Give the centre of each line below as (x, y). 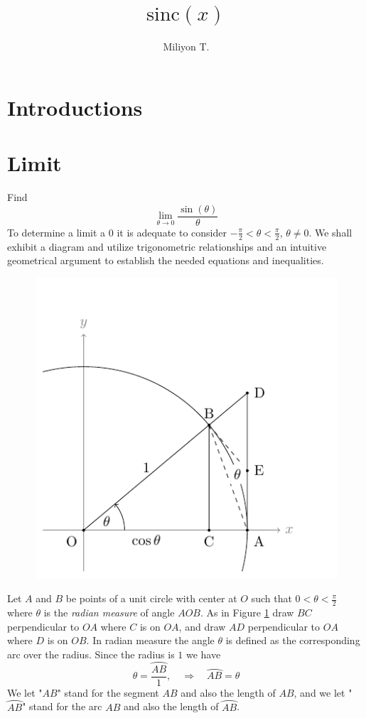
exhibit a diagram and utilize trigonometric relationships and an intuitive (167, 246)
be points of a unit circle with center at (151, 598)
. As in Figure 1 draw (247, 613)
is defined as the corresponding (293, 640)
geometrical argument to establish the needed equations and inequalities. (166, 260)
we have (203, 654)
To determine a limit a (56, 232)
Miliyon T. (186, 47)
